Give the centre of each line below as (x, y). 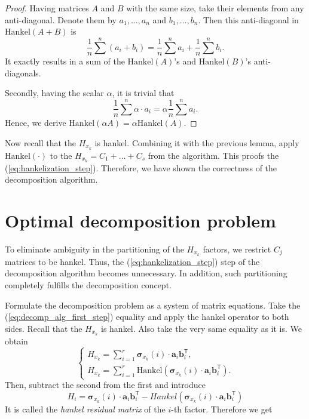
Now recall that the (41, 142)
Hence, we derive (36, 123)
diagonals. (23, 73)
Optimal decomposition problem (140, 221)
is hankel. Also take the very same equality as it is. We (201, 328)
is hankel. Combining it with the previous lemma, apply (197, 142)
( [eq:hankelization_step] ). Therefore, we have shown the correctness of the (141, 167)
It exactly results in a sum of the (65, 61)
